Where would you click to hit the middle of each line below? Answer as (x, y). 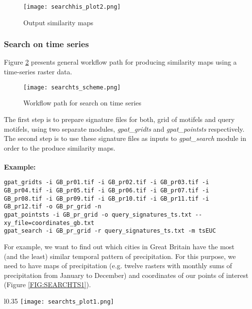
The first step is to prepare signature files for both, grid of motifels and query (119, 119)
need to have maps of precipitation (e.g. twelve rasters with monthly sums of (118, 266)
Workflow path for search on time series (83, 103)
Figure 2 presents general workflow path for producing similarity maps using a (120, 62)
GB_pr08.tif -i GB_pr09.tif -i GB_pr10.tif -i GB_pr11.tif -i (107, 198)
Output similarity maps (59, 22)
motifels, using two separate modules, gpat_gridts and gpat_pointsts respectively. (124, 129)
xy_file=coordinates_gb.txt (49, 223)
